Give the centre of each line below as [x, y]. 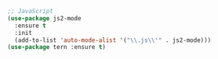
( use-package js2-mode [44, 18]
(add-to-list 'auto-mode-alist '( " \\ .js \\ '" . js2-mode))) [113, 40]
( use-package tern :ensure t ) [57, 47]
